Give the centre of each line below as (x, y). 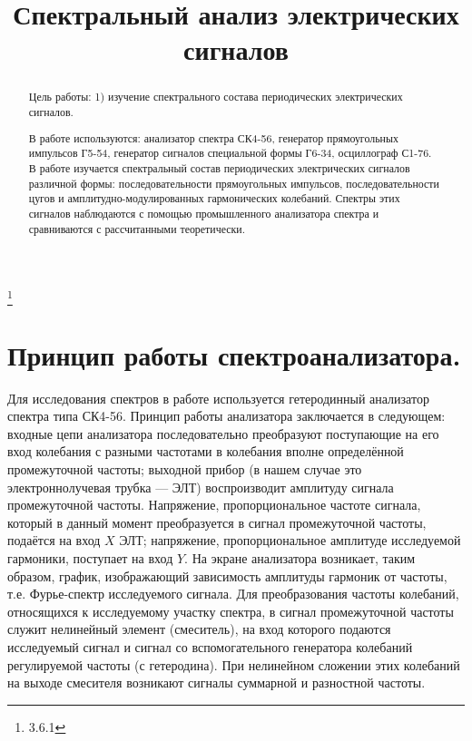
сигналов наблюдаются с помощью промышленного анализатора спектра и (204, 213)
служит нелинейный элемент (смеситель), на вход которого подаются (199, 629)
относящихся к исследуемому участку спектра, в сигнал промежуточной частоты (231, 611)
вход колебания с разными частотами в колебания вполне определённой (206, 451)
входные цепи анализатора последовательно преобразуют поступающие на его (223, 433)
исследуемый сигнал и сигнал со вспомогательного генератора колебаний (210, 646)
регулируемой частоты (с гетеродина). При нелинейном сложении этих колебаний (234, 664)
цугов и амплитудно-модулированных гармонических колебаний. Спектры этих (214, 198)
